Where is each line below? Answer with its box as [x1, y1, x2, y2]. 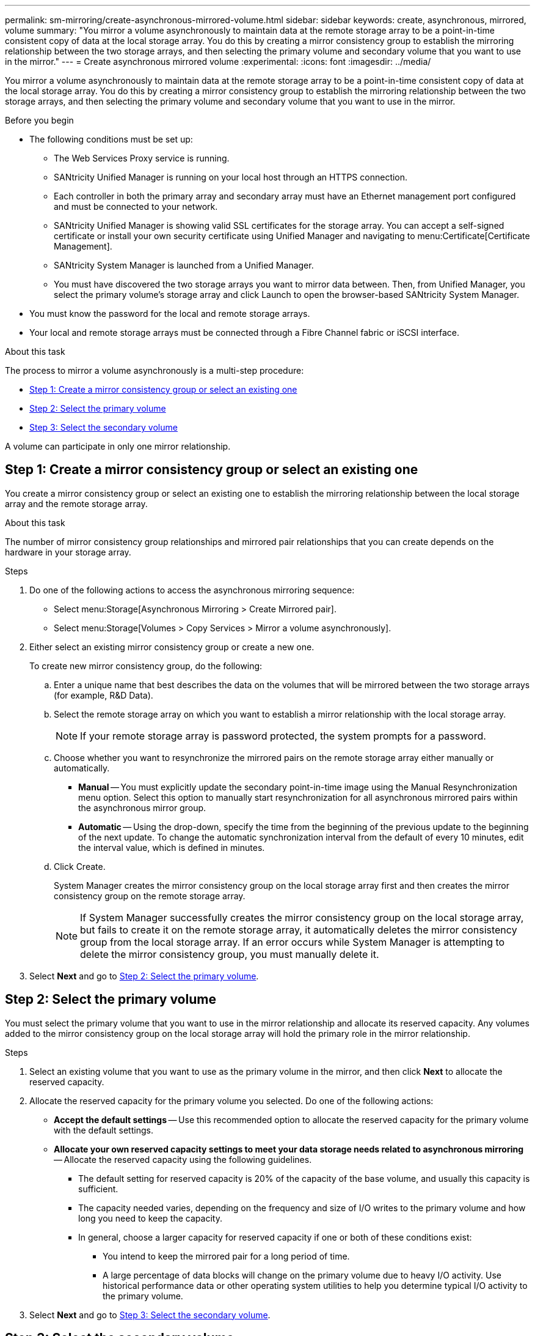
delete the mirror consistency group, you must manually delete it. [80, 948, 379, 960]
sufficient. [78, 1183, 118, 1194]
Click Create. [54, 861, 106, 872]
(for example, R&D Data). [54, 689, 153, 700]
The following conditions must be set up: [29, 134, 193, 144]
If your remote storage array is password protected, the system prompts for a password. [80, 729, 486, 742]
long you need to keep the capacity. [78, 1212, 222, 1223]
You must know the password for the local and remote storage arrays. [29, 308, 310, 319]
